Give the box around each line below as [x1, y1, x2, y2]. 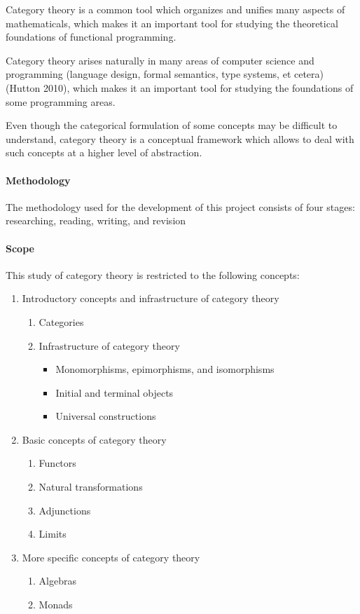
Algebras [39, 573, 76, 588]
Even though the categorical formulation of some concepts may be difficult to [6, 118, 338, 132]
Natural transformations [39, 479, 143, 494]
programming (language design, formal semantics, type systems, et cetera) [6, 67, 324, 81]
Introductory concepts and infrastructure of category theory [22, 291, 279, 306]
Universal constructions [55, 409, 156, 423]
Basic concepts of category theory [22, 432, 167, 446]
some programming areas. [6, 94, 116, 109]
